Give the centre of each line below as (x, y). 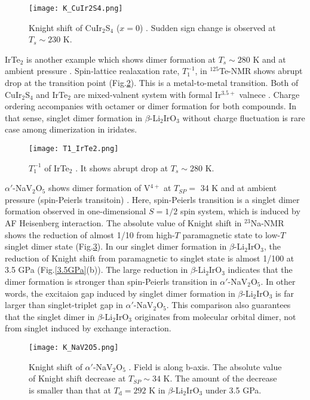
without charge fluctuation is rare (244, 117)
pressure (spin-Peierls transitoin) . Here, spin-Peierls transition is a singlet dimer (152, 199)
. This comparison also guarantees (228, 305)
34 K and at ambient (239, 188)
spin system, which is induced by (240, 211)
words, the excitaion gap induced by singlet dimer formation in (120, 293)
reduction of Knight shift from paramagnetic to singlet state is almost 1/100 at (150, 258)
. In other (278, 281)
